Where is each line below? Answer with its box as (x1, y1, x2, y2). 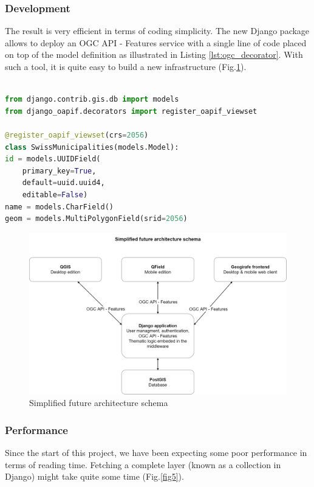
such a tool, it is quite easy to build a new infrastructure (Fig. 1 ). (5, 60, 247, 72)
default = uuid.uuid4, (22, 178, 105, 187)
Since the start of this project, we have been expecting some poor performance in (5, 446, 307, 459)
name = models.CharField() (5, 202, 114, 211)
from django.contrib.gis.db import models (5, 95, 179, 104)
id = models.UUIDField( (5, 155, 101, 164)
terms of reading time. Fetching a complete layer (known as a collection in (5, 458, 281, 471)
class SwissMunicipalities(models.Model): (5, 142, 179, 152)
